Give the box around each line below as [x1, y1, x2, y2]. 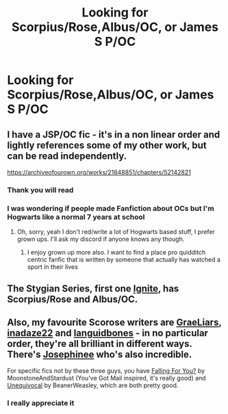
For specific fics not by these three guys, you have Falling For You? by [7, 367, 205, 375]
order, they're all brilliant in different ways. [7, 338, 192, 350]
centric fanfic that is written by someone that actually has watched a [27, 255, 221, 264]
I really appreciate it [7, 398, 75, 408]
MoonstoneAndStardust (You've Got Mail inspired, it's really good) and [7, 374, 207, 383]
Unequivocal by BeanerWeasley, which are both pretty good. [7, 381, 179, 389]
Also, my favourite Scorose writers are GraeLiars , [7, 317, 222, 328]
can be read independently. [7, 150, 127, 161]
